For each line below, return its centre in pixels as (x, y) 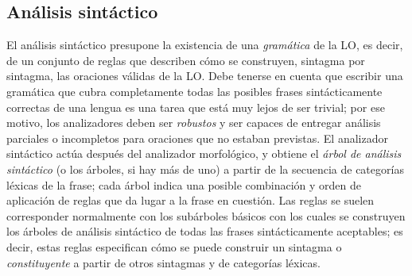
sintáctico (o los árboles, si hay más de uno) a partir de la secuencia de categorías (205, 169)
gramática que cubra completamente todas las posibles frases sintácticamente (194, 91)
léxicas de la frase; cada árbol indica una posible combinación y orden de (184, 184)
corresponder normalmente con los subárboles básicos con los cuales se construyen (206, 215)
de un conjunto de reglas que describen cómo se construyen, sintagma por (186, 60)
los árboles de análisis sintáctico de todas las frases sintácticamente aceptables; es (205, 231)
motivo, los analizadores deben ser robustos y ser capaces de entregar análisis (194, 123)
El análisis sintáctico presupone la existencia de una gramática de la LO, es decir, (205, 45)
